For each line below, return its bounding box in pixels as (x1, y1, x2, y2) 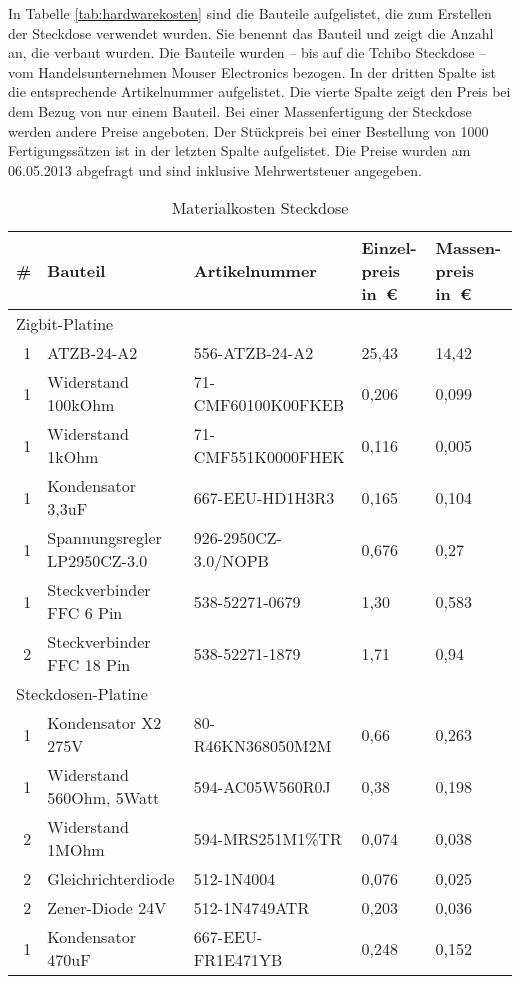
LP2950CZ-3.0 (47, 549, 148, 573)
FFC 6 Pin (47, 601, 123, 625)
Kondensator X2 (47, 711, 162, 735)
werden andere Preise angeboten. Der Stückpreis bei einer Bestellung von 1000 (8, 120, 489, 141)
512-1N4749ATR (193, 896, 310, 920)
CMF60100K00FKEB (193, 393, 345, 417)
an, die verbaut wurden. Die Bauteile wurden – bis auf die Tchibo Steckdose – (8, 42, 487, 63)
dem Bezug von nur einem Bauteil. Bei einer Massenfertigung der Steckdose (8, 100, 472, 121)
